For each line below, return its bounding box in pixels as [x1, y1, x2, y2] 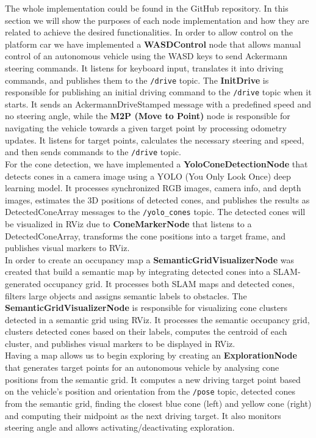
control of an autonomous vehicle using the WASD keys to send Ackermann [5, 49, 287, 62]
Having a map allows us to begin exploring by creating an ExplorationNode [5, 349, 297, 362]
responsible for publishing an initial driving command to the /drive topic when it [5, 86, 312, 98]
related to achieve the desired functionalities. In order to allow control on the [5, 26, 293, 38]
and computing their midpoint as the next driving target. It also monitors [5, 409, 281, 422]
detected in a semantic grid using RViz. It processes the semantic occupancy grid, [5, 313, 310, 326]
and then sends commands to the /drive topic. [5, 145, 181, 158]
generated [5, 277, 41, 290]
